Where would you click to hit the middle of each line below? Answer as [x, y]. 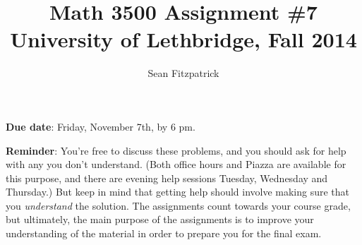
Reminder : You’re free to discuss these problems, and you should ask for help [176, 150]
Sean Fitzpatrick [183, 73]
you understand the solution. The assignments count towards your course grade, [178, 205]
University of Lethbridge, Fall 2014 [183, 39]
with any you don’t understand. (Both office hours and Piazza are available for [176, 164]
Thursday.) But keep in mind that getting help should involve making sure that [178, 192]
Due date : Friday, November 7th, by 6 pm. [101, 126]
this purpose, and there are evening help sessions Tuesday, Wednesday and [167, 178]
